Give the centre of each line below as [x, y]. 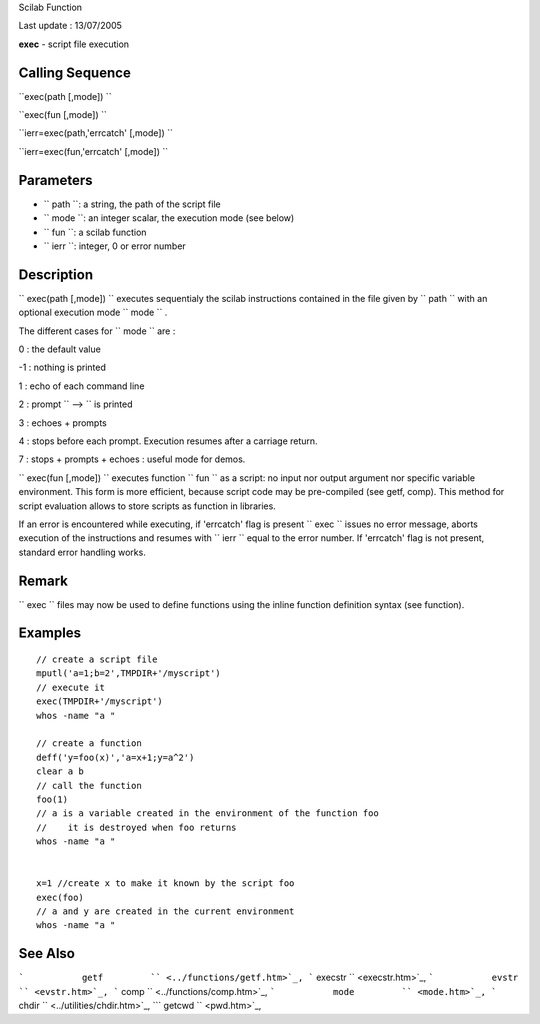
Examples [50, 633]
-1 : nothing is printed [62, 367]
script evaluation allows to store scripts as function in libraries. [147, 506]
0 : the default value [60, 349]
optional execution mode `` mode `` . [93, 312]
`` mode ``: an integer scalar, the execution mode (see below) [169, 218]
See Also [46, 953]
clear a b [60, 771]
